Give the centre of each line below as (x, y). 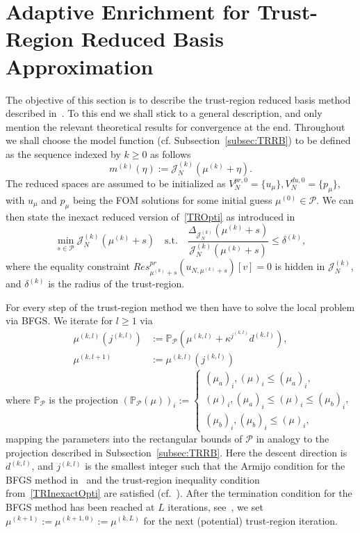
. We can (335, 199)
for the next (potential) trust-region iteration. (240, 520)
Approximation (80, 66)
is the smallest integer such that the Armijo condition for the (215, 466)
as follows (171, 153)
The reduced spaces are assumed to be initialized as (116, 183)
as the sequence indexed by (63, 153)
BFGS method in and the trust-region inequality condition (133, 479)
